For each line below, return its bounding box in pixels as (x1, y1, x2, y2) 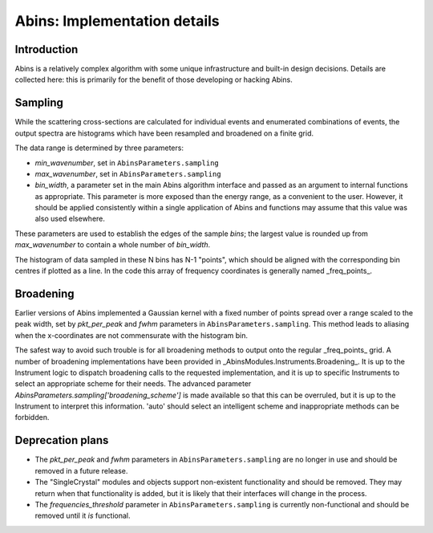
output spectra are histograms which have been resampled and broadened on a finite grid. (14, 128, 314, 138)
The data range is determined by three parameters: (14, 143, 184, 153)
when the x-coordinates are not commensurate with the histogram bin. (14, 330, 249, 340)
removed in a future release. (34, 466, 128, 475)
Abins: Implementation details (14, 12, 220, 30)
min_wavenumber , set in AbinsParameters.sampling (34, 157, 220, 168)
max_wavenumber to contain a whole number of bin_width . (14, 240, 211, 250)
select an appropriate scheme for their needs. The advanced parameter (14, 379, 252, 389)
